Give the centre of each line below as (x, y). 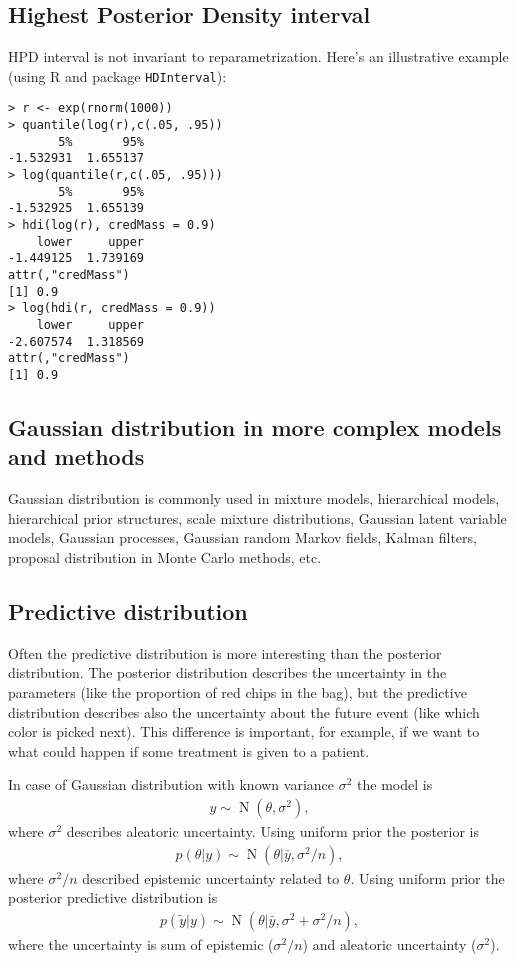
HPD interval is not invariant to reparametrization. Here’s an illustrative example (258, 56)
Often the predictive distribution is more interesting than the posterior (225, 652)
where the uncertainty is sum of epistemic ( (141, 943)
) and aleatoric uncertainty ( (389, 943)
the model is (395, 784)
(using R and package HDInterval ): (117, 75)
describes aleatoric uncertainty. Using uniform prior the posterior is (273, 830)
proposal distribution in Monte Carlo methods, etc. (165, 556)
